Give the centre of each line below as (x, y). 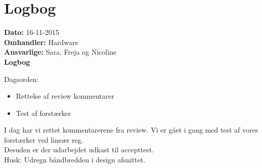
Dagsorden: (21, 79)
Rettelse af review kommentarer (65, 96)
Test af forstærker (43, 113)
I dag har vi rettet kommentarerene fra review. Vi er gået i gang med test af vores (131, 130)
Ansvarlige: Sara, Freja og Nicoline (60, 52)
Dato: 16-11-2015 (32, 32)
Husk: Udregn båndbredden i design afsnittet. (75, 160)
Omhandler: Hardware (41, 42)
